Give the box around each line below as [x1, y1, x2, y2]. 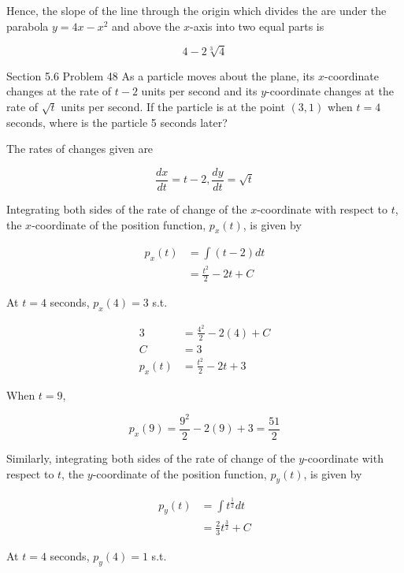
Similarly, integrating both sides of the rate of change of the [6, 449, 295, 466]
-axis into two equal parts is [190, 17, 324, 34]
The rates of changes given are [6, 140, 154, 157]
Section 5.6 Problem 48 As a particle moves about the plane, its [6, 67, 315, 84]
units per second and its [141, 83, 258, 99]
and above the [112, 17, 180, 34]
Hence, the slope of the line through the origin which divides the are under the [6, 2, 387, 18]
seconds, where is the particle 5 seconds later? [6, 113, 228, 130]
